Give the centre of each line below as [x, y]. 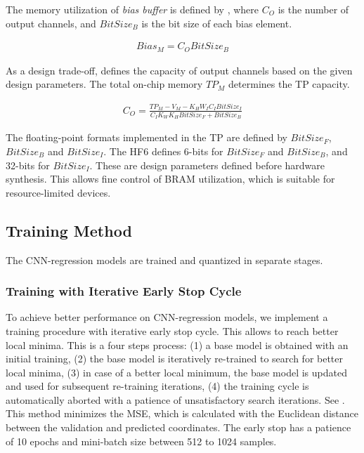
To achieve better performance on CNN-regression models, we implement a [167, 317]
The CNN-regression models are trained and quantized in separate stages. [164, 260]
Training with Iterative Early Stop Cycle [124, 291]
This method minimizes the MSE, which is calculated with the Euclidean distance [182, 413]
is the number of [313, 9]
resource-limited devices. [58, 192]
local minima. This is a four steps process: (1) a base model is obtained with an [177, 344]
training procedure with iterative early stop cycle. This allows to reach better [172, 330]
